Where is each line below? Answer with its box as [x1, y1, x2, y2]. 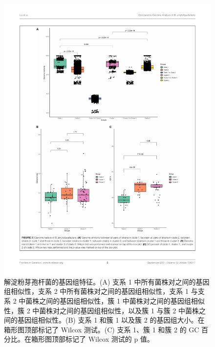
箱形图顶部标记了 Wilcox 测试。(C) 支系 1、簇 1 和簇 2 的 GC [4, 324, 199, 334]
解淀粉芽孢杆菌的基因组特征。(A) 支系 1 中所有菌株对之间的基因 [4, 276, 210, 286]
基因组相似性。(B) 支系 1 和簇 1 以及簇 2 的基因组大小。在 [17, 315, 205, 325]
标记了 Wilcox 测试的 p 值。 [65, 334, 154, 344]
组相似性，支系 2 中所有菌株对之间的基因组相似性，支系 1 [4, 286, 189, 296]
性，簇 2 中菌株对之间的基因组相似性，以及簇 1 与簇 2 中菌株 [4, 305, 199, 315]
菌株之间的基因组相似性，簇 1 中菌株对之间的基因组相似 [25, 295, 205, 306]
